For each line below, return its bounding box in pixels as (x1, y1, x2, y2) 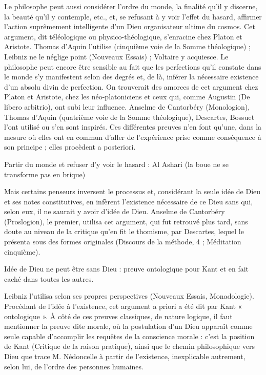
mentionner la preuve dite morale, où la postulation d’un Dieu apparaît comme (4, 321, 253, 331)
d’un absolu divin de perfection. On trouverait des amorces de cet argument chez (4, 81, 258, 92)
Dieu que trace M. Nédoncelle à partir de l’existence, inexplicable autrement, (4, 351, 245, 361)
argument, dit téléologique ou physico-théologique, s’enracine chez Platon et (4, 31, 242, 41)
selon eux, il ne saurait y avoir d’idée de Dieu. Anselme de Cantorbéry (4, 206, 225, 217)
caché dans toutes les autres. (4, 273, 94, 284)
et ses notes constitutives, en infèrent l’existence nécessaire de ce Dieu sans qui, (4, 196, 253, 206)
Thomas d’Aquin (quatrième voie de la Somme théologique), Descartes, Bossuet (4, 111, 255, 122)
